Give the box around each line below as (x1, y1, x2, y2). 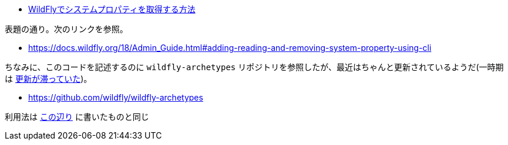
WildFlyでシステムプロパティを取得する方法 (28, 4, 196, 14)
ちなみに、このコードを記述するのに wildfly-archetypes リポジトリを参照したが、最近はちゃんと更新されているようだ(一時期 (5, 62, 504, 72)
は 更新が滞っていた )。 (5, 74, 92, 84)
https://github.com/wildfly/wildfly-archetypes (28, 92, 203, 102)
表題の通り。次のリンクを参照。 (5, 24, 128, 34)
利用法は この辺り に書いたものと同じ (5, 112, 149, 122)
